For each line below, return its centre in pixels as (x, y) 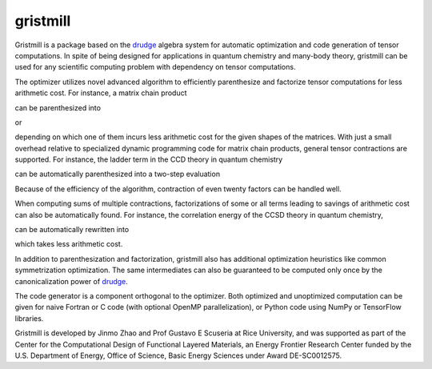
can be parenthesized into (58, 107)
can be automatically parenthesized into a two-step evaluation (117, 174)
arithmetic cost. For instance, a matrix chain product (101, 93)
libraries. (29, 318)
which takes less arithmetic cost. (69, 244)
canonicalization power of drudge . (71, 281)
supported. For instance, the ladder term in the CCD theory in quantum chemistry (149, 159)
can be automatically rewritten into (72, 230)
